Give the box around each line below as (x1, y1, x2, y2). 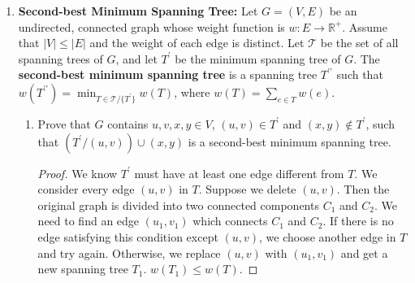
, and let (115, 50, 158, 67)
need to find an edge (37, 212, 140, 229)
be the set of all (320, 34, 399, 51)
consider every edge (37, 181, 135, 198)
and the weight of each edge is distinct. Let (89, 34, 305, 51)
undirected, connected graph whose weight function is (18, 18, 285, 35)
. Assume (342, 18, 387, 35)
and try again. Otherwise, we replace (37, 244, 221, 261)
